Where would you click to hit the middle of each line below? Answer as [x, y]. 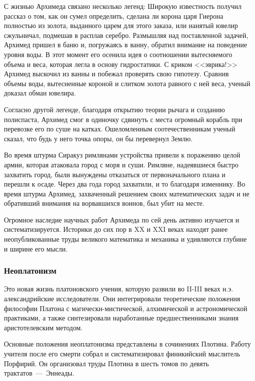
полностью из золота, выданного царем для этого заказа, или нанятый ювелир [121, 25]
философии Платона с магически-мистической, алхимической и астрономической [126, 308]
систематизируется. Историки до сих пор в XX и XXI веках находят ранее [116, 229]
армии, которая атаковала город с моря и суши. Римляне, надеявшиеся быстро [121, 164]
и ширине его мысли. [36, 248]
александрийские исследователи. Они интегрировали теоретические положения [122, 299]
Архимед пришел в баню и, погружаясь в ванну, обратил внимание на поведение [126, 45]
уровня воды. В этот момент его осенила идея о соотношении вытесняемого [118, 54]
